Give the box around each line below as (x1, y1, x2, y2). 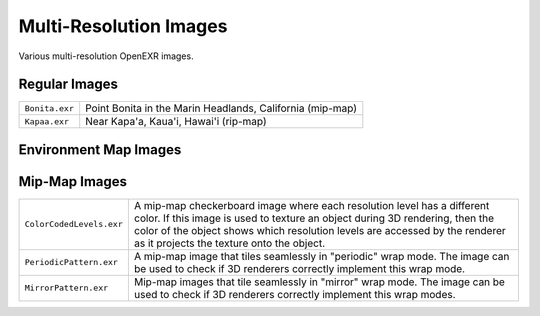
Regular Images (18, 76, 119, 93)
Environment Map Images (18, 141, 182, 158)
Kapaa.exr (24, 116, 70, 127)
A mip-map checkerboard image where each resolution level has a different (133, 198, 490, 212)
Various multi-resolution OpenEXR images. (18, 50, 194, 62)
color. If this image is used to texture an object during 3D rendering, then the (133, 211, 495, 225)
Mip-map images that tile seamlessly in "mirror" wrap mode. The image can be (133, 275, 505, 289)
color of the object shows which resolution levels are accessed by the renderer (133, 223, 507, 237)
